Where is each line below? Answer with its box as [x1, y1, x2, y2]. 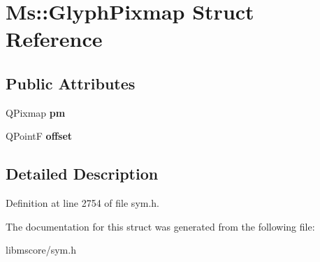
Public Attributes [6, 72, 136, 94]
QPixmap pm [6, 105, 66, 119]
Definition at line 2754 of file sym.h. [6, 196, 160, 210]
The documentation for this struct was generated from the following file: [6, 219, 315, 233]
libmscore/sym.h [6, 242, 76, 257]
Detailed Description [6, 163, 159, 184]
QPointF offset [6, 129, 73, 143]
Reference [6, 24, 103, 53]
